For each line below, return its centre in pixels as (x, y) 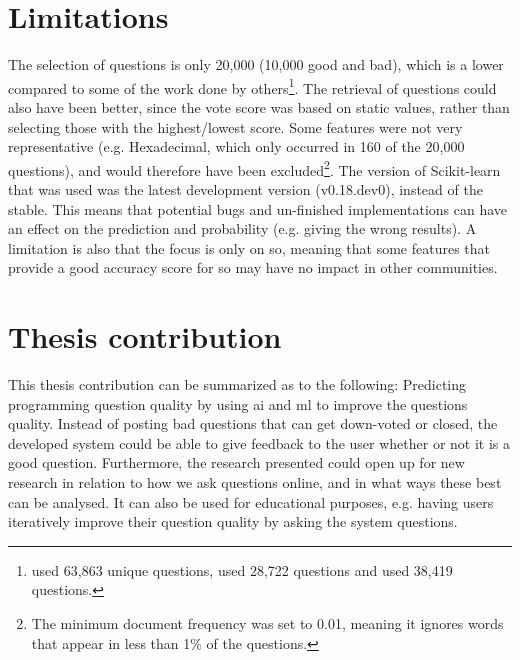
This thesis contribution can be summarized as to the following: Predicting (237, 384)
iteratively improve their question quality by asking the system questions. (233, 521)
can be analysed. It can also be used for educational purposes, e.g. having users (251, 501)
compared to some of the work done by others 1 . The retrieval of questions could (252, 86)
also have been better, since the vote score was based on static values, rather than (259, 106)
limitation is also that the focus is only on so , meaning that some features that (249, 247)
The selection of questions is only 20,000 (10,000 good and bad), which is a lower (256, 64)
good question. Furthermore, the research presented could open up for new (236, 462)
